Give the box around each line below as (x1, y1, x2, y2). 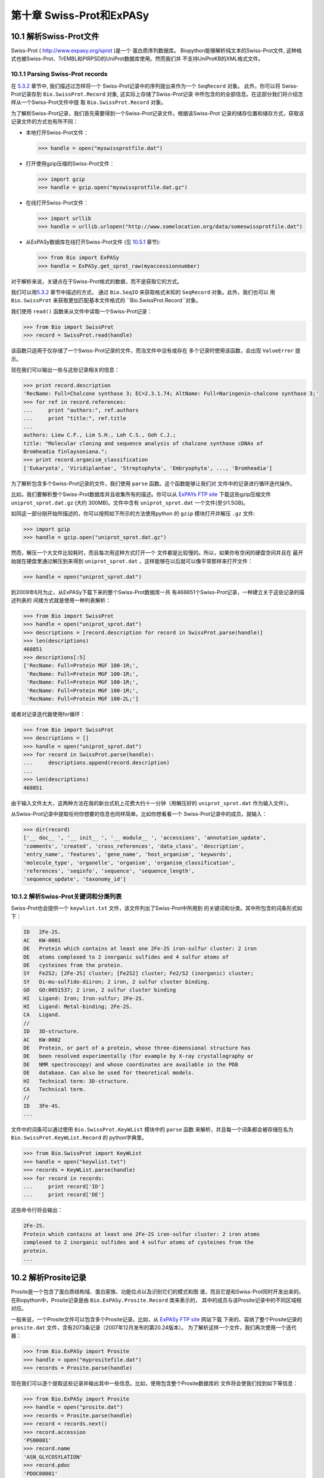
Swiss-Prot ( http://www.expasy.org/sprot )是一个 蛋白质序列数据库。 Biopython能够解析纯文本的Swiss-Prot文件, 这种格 (11, 47, 302, 54)
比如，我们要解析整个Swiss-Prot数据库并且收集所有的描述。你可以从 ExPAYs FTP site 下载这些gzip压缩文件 (11, 491, 271, 498)
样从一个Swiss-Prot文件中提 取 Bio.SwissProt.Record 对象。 (11, 99, 166, 106)
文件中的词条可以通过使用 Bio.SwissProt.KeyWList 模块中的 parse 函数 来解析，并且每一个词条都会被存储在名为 (11, 1126, 294, 1133)
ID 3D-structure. (23, 1028, 80, 1035)
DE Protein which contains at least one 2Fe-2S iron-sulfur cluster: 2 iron (23, 945, 257, 952)
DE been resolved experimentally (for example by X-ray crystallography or (23, 1053, 254, 1059)
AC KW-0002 (23, 1036, 61, 1043)
